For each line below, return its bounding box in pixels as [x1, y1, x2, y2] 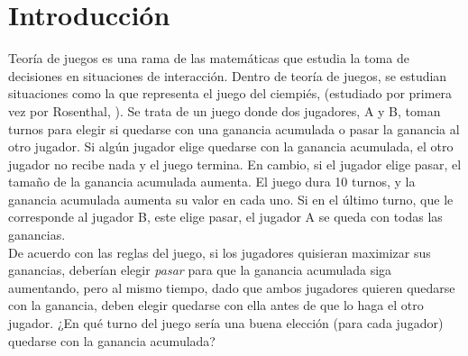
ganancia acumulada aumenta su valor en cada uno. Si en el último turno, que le [8, 189, 454, 208]
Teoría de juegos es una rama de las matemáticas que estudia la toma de [8, 49, 409, 68]
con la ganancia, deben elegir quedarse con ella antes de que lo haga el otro [8, 296, 424, 315]
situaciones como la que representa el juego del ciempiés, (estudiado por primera [8, 84, 453, 103]
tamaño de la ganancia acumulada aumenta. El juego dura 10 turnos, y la [8, 172, 416, 191]
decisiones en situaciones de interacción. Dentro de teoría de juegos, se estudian [8, 66, 447, 85]
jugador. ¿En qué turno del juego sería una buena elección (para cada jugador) [8, 314, 444, 333]
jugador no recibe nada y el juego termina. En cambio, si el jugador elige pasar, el [8, 154, 462, 173]
